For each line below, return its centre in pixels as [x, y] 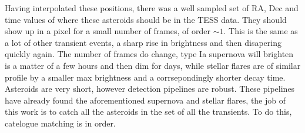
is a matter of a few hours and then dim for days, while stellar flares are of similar [153, 65]
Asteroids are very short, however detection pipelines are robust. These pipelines [150, 89]
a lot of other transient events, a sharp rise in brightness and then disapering [143, 42]
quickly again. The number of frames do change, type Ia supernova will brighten [149, 54]
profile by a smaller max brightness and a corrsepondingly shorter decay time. [145, 77]
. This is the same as [261, 31]
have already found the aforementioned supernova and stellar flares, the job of [145, 100]
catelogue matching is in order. [60, 123]
